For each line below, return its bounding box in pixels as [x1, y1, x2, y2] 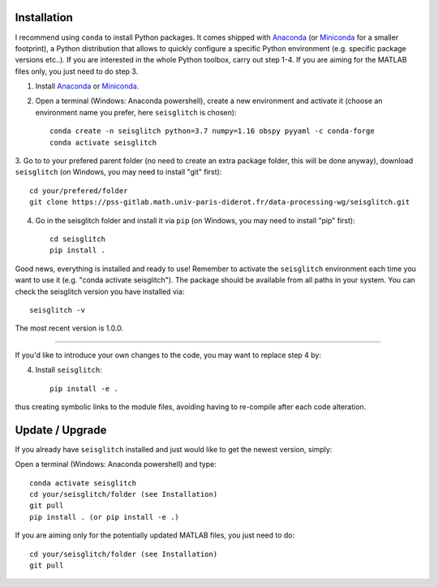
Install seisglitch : [35, 365, 102, 375]
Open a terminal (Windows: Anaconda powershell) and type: [15, 460, 217, 469]
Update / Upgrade [15, 423, 107, 437]
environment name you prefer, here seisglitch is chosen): [35, 107, 237, 117]
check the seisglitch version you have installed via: [15, 287, 185, 296]
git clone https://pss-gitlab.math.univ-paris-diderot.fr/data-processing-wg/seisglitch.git [29, 197, 410, 207]
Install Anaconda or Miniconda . [35, 81, 140, 91]
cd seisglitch [49, 234, 105, 244]
